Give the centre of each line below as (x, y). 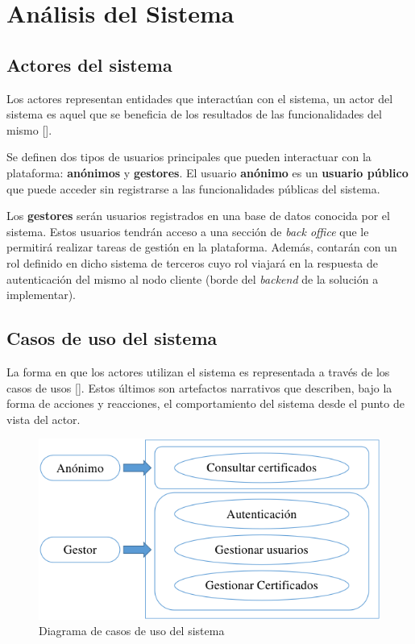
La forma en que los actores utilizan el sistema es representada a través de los (198, 371)
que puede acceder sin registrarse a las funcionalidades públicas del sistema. (193, 188)
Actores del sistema (89, 64)
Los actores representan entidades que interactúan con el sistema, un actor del (200, 98)
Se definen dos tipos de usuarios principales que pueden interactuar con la (189, 157)
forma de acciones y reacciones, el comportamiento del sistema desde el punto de (205, 403)
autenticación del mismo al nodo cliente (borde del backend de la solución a (193, 278)
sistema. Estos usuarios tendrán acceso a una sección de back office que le (188, 231)
